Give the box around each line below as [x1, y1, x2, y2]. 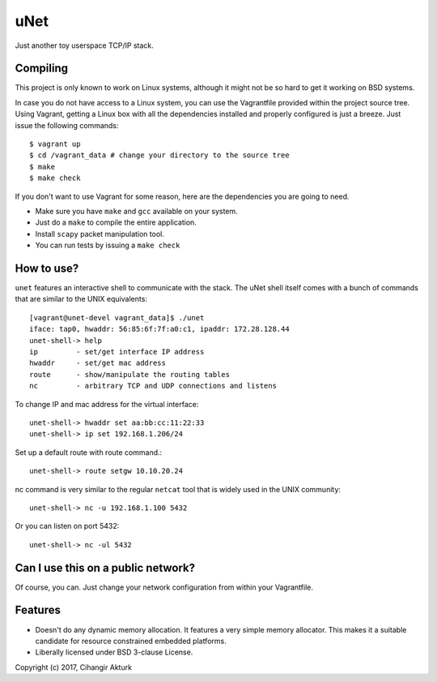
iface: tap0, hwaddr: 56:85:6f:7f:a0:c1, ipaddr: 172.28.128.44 [29, 324, 291, 334]
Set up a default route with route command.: [15, 447, 163, 457]
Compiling [15, 62, 69, 75]
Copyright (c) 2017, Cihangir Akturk [15, 662, 133, 672]
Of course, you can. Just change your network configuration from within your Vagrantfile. [15, 582, 314, 592]
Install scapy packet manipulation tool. [35, 229, 165, 238]
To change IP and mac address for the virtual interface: [15, 399, 199, 409]
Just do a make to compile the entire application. [35, 217, 197, 227]
